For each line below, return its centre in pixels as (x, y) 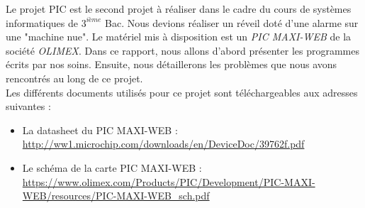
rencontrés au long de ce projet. (74, 78)
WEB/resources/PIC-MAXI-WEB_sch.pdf (116, 196)
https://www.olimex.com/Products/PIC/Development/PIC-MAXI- (169, 181)
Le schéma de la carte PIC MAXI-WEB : (112, 167)
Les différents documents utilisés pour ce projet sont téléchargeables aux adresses (182, 92)
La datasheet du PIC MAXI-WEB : (100, 130)
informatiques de (42, 22)
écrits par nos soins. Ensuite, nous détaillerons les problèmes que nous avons (172, 64)
